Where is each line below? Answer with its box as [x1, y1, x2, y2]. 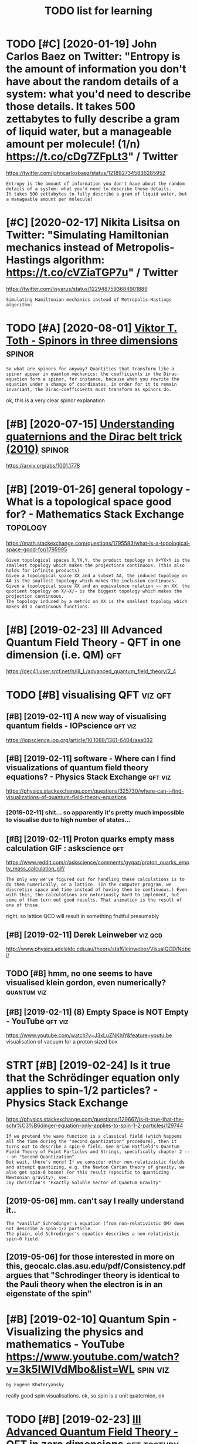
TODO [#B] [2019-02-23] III [6, 1413, 142, 1426]
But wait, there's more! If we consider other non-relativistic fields [6, 1159, 185, 1165]
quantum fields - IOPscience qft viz [6, 721, 137, 731]
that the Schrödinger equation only [6, 1071, 180, 1085]
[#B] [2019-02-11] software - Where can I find [6, 754, 176, 764]
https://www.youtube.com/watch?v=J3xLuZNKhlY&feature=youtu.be [6, 1032, 172, 1039]
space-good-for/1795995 [6, 546, 67, 553]
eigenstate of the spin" [6, 1289, 92, 1299]
